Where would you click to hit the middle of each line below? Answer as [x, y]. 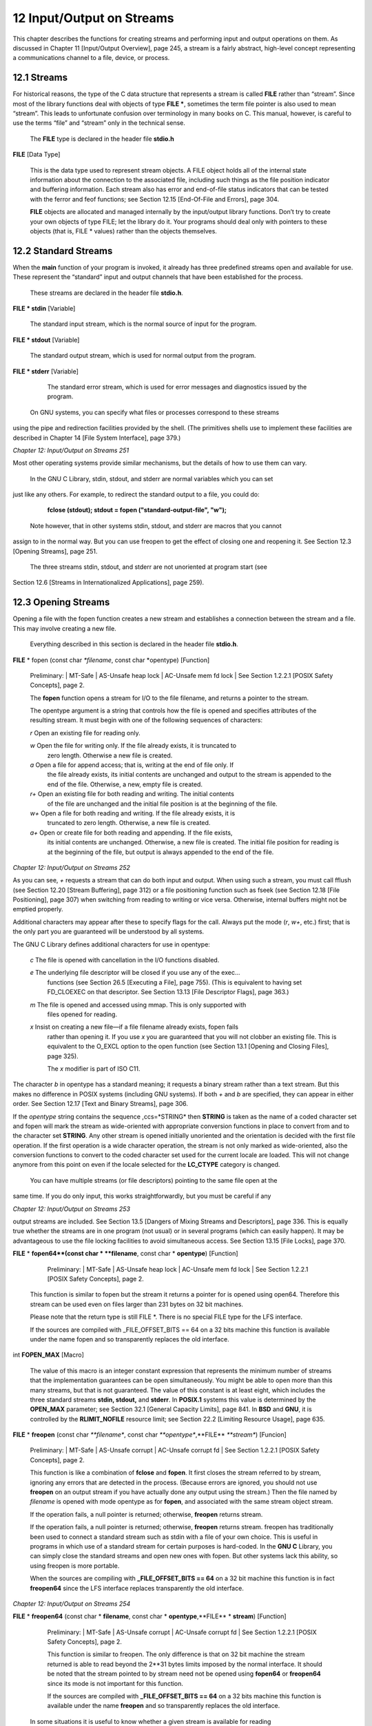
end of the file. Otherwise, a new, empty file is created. [125, 784]
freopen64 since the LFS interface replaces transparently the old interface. [137, 1588]
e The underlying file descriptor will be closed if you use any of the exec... [135, 973]
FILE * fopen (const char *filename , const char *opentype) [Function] [111, 660]
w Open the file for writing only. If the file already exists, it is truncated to [133, 746]
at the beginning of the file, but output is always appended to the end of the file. [161, 852]
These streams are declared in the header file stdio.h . [106, 293]
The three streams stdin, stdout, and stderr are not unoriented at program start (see [149, 567]
